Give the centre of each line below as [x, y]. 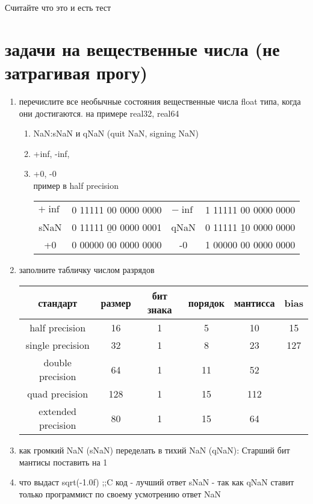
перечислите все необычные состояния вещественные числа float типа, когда [160, 101]
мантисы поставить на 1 [63, 462]
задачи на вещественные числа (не [142, 48]
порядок [206, 303]
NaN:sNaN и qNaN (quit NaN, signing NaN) [116, 133]
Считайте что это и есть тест [58, 7]
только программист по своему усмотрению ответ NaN [120, 493]
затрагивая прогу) [76, 72]
